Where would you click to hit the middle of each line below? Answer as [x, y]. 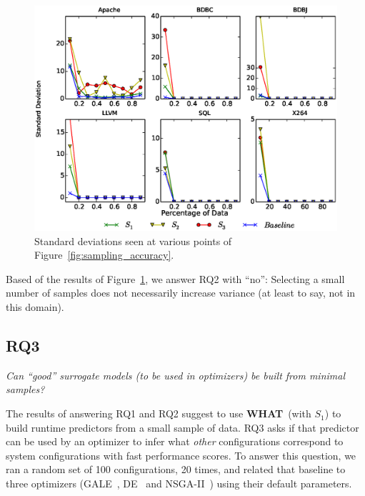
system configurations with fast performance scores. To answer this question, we [181, 455]
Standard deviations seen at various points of [133, 240]
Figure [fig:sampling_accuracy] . [104, 255]
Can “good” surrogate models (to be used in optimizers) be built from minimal [176, 375]
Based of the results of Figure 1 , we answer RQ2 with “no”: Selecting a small [175, 278]
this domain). [35, 307]
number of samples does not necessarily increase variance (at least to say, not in [181, 293]
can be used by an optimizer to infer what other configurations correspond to [175, 441]
